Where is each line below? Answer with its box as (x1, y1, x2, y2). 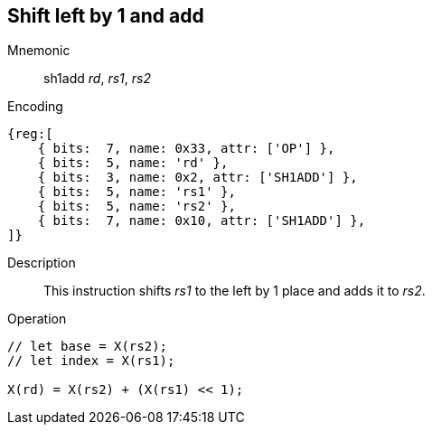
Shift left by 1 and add (7, 5, 204, 27)
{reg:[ (7, 127, 53, 142)
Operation (7, 311, 67, 327)
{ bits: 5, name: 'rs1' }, (37, 184, 236, 200)
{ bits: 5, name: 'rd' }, (37, 155, 229, 171)
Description (7, 255, 76, 271)
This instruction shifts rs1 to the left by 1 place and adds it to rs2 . (43, 283, 426, 299)
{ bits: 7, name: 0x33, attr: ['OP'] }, (37, 141, 335, 156)
